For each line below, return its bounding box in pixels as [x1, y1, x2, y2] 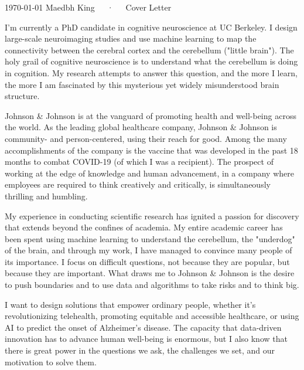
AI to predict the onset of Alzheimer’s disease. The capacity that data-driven [5, 321, 282, 333]
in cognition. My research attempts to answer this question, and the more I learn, [5, 66, 298, 79]
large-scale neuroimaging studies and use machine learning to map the [5, 32, 257, 45]
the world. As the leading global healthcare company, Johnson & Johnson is [5, 121, 277, 133]
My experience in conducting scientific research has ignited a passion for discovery [5, 209, 299, 222]
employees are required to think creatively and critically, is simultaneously [5, 178, 271, 191]
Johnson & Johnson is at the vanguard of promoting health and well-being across [5, 109, 296, 121]
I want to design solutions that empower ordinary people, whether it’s [5, 298, 256, 310]
